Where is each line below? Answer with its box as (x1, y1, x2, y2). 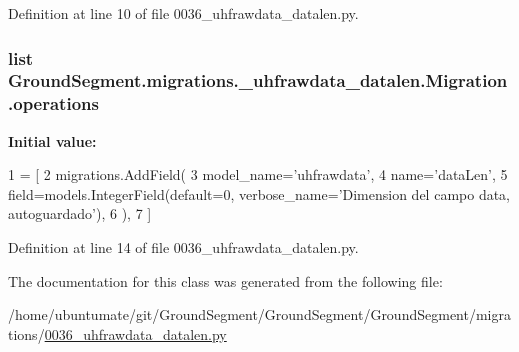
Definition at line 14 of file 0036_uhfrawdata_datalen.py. (8, 237, 359, 258)
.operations (8, 91, 99, 116)
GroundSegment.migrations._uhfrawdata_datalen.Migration (8, 68, 508, 93)
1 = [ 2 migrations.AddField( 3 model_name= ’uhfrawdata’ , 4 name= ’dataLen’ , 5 (8, 164, 508, 185)
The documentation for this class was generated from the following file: (8, 270, 443, 291)
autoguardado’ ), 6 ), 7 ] (8, 203, 152, 224)
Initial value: (8, 130, 97, 151)
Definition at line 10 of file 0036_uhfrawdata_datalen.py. (8, 3, 359, 23)
